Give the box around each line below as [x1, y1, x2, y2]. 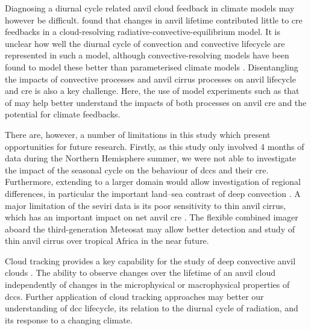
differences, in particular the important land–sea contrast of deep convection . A [5, 187, 301, 199]
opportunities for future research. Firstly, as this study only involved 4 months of [5, 140, 304, 152]
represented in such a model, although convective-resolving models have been [5, 49, 289, 61]
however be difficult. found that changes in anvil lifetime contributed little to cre [5, 13, 303, 26]
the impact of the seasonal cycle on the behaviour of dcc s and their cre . [5, 163, 269, 176]
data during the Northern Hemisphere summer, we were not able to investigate [5, 152, 297, 164]
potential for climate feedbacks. [5, 108, 121, 120]
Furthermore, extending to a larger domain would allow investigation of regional [5, 175, 301, 188]
